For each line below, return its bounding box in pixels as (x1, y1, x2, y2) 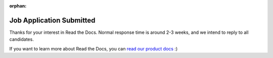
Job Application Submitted (9, 16, 96, 25)
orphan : (9, 3, 27, 9)
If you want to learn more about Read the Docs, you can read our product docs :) (9, 45, 178, 51)
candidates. (9, 36, 34, 42)
